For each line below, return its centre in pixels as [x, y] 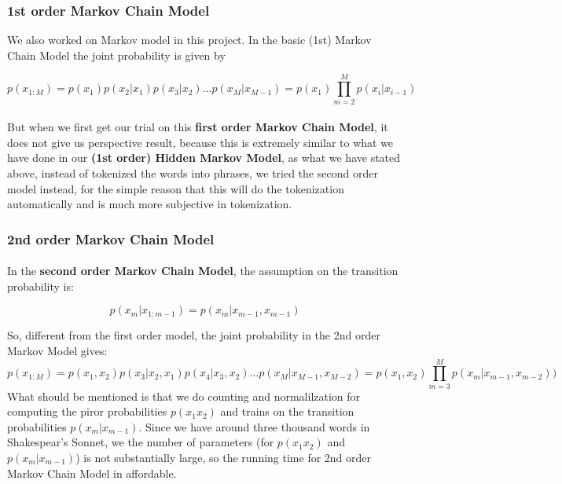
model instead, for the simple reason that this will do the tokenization [176, 188]
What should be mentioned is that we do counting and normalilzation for [184, 396]
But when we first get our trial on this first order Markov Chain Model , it [198, 127]
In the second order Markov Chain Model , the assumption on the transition [203, 271]
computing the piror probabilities [87, 411]
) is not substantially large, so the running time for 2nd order [224, 457]
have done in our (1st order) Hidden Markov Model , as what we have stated [204, 158]
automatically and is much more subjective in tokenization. [150, 204]
